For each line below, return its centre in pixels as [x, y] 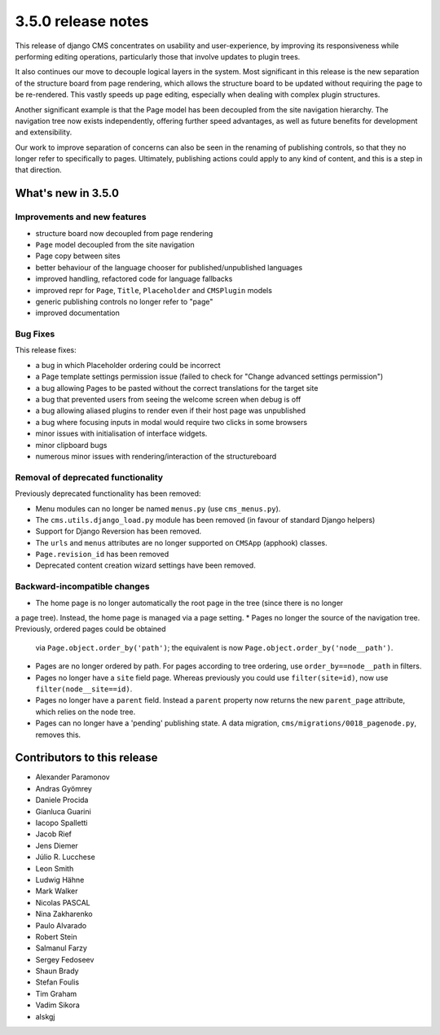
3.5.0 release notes [82, 21]
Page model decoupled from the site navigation [115, 245]
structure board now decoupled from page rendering [124, 233]
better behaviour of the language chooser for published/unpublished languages [169, 267]
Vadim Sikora [58, 1005]
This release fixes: [46, 350]
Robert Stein [56, 936]
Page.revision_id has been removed [102, 555]
